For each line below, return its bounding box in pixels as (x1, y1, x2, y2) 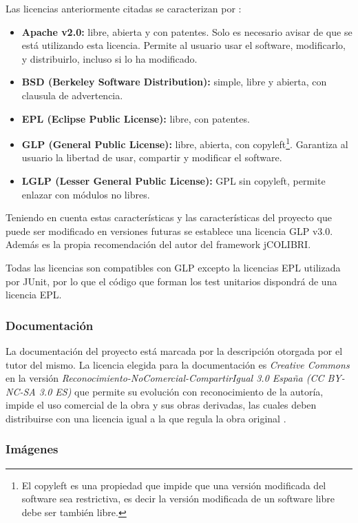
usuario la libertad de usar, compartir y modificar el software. (21, 150, 282, 165)
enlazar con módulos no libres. (21, 187, 150, 201)
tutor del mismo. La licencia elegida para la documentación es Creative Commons (6, 357, 350, 371)
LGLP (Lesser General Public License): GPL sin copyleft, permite (21, 174, 326, 187)
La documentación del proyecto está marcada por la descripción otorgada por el (6, 343, 343, 358)
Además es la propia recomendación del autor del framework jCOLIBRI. (6, 237, 311, 252)
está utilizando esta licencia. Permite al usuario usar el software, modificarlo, (21, 38, 346, 52)
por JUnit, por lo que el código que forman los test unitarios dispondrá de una (6, 274, 337, 288)
